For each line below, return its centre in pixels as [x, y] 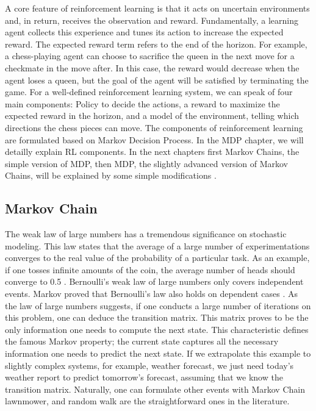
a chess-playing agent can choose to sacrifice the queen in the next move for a [150, 56]
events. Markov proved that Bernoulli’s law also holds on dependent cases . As [151, 294]
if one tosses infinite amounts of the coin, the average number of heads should [150, 269]
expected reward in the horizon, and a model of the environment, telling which [152, 116]
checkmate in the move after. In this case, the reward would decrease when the [152, 67]
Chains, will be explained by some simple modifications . [111, 175]
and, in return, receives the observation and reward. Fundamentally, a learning [152, 20]
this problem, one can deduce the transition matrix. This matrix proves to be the [157, 317]
